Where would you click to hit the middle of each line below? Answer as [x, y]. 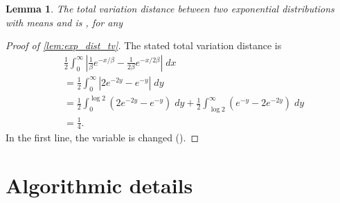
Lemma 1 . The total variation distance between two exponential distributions [170, 8]
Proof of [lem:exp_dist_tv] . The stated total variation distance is [144, 45]
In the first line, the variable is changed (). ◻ [102, 138]
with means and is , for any [64, 22]
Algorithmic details [99, 185]
